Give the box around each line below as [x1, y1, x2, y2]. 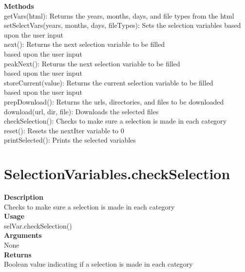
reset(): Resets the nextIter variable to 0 [4, 125, 124, 135]
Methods [4, 1, 34, 11]
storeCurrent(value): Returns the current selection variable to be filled [4, 77, 213, 87]
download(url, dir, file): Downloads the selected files [4, 106, 159, 116]
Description [4, 192, 44, 202]
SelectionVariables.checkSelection [4, 164, 230, 184]
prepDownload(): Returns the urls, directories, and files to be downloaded [4, 96, 224, 106]
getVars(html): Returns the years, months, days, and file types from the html [4, 10, 234, 21]
